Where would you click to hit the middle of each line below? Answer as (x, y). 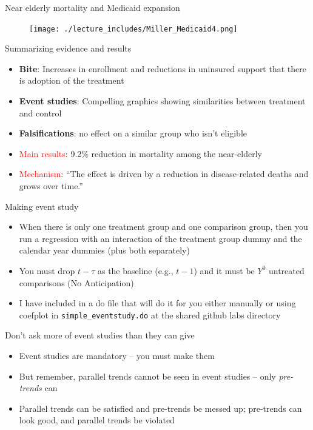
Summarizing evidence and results (68, 48)
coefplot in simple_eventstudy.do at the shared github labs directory (150, 314)
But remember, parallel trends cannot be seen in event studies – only (147, 376)
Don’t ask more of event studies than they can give (100, 335)
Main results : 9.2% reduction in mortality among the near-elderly (140, 153)
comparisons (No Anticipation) (76, 282)
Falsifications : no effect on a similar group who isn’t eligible (133, 133)
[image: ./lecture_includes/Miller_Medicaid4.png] (133, 29)
